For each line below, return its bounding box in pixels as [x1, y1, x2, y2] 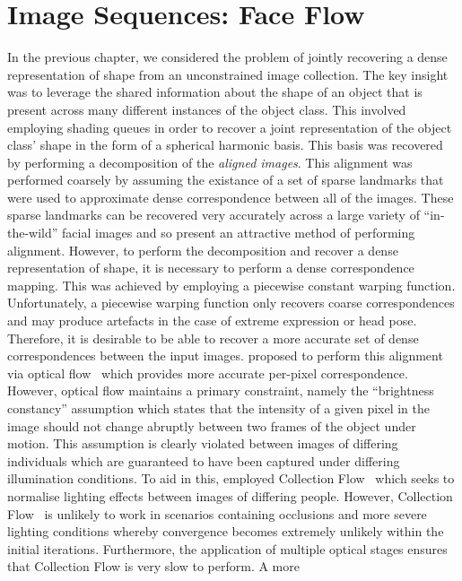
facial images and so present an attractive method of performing [62, 223, 415, 242]
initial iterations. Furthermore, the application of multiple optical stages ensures [7, 539, 448, 558]
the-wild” [7, 223, 58, 242]
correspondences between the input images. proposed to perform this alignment [7, 346, 443, 365]
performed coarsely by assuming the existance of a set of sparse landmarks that [7, 170, 444, 189]
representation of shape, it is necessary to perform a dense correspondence [7, 258, 414, 277]
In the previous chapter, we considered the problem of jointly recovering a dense [7, 48, 448, 66]
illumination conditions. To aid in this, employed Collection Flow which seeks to [7, 469, 455, 488]
